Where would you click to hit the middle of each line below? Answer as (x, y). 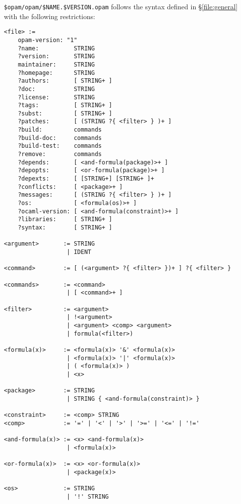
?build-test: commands (60, 146)
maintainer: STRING (56, 64)
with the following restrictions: (50, 16)
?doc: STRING (56, 89)
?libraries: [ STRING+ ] (65, 219)
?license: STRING (56, 97)
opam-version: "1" (48, 40)
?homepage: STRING (56, 73)
